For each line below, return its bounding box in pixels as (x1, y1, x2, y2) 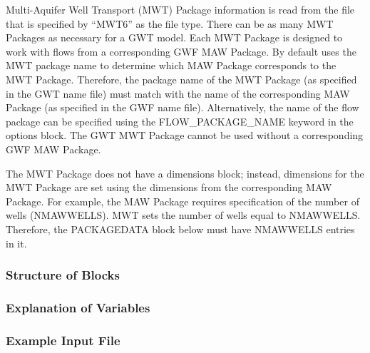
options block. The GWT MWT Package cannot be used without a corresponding (6, 128, 364, 143)
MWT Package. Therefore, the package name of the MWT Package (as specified (6, 71, 357, 86)
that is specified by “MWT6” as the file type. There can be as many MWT (6, 16, 334, 31)
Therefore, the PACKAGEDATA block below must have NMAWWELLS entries (6, 221, 355, 236)
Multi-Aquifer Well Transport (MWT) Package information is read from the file (6, 2, 355, 16)
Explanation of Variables (6, 298, 150, 316)
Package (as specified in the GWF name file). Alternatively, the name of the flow (6, 100, 359, 115)
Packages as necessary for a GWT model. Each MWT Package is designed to (6, 30, 343, 45)
